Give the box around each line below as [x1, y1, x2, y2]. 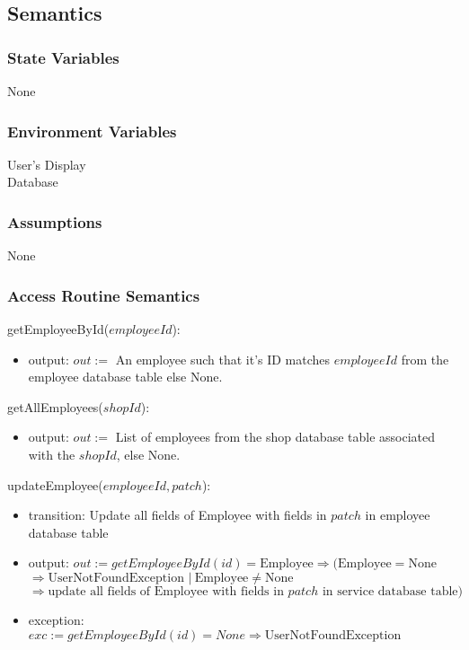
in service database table [322, 584, 458, 598]
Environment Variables [7, 119, 177, 142]
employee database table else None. [28, 367, 223, 386]
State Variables [7, 46, 119, 68]
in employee [365, 505, 430, 524]
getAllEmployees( [7, 397, 103, 416]
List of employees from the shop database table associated [115, 427, 436, 446]
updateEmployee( [7, 475, 103, 494]
